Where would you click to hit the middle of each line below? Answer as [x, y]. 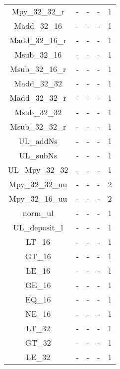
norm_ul [38, 213]
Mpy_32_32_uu [38, 184]
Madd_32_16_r [38, 40]
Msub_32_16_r [38, 69]
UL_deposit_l [38, 227]
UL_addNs [38, 141]
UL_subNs [38, 155]
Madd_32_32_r [38, 98]
